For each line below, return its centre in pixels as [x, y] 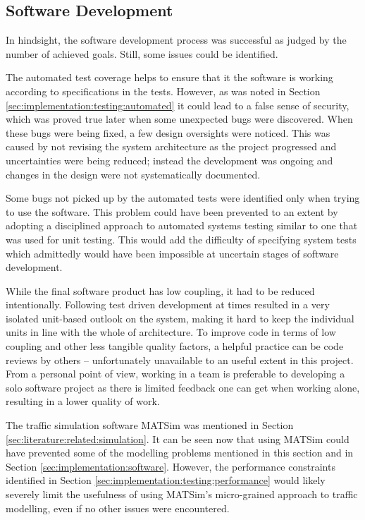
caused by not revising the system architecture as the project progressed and [171, 146]
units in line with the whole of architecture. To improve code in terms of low [171, 332]
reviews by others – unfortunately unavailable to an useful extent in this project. [180, 359]
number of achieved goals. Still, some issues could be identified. [142, 53]
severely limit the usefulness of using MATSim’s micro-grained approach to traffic [182, 494]
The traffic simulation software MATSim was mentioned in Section [150, 425]
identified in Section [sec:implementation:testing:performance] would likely [166, 480]
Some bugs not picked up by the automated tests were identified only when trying [183, 198]
